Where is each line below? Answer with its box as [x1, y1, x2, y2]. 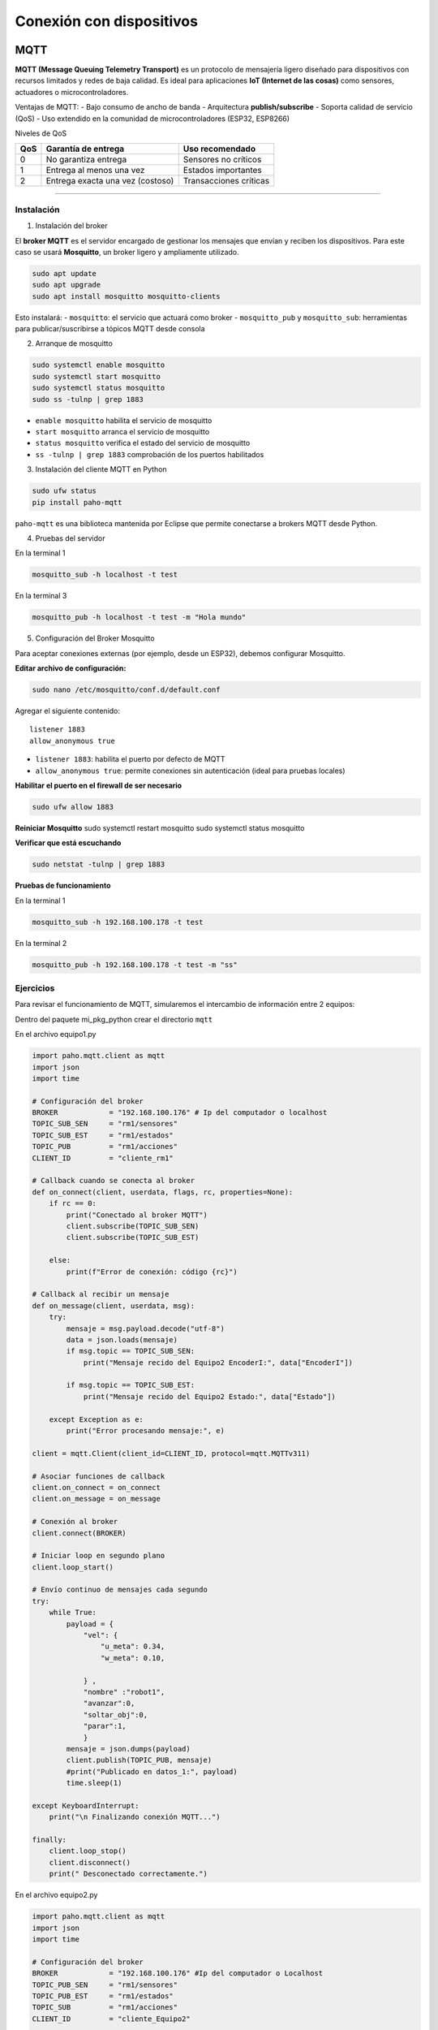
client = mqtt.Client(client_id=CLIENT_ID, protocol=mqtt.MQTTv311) [32, 1449, 311, 1458]
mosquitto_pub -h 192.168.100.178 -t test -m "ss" [32, 960, 238, 970]
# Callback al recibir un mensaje [32, 1289, 170, 1299]
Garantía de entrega [45, 143, 125, 154]
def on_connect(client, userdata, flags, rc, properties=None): [32, 1187, 294, 1197]
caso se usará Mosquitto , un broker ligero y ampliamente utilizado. [15, 247, 239, 257]
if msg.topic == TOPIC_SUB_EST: [66, 1380, 195, 1390]
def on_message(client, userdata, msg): [32, 1301, 195, 1311]
